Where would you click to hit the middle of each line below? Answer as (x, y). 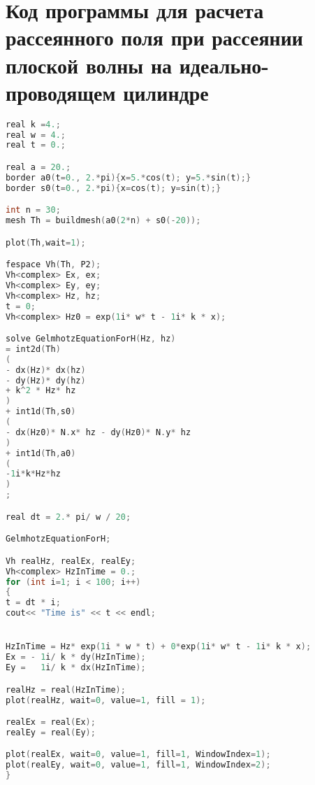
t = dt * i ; (33, 603)
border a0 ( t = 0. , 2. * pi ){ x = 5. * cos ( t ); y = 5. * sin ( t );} (129, 177)
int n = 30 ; (33, 210)
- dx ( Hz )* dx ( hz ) (46, 370)
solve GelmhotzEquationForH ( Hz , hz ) (91, 339)
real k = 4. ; (33, 124)
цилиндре (166, 92)
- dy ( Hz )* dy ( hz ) (46, 380)
